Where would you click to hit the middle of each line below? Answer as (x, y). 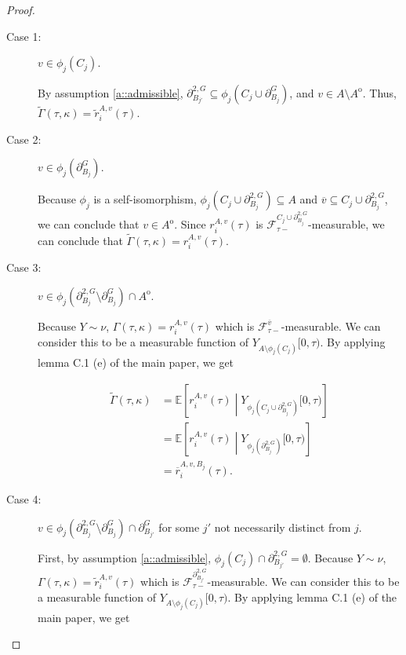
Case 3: (24, 267)
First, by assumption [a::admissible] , (125, 557)
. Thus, (379, 92)
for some (179, 527)
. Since (190, 224)
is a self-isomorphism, (145, 199)
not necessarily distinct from (283, 527)
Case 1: (24, 36)
